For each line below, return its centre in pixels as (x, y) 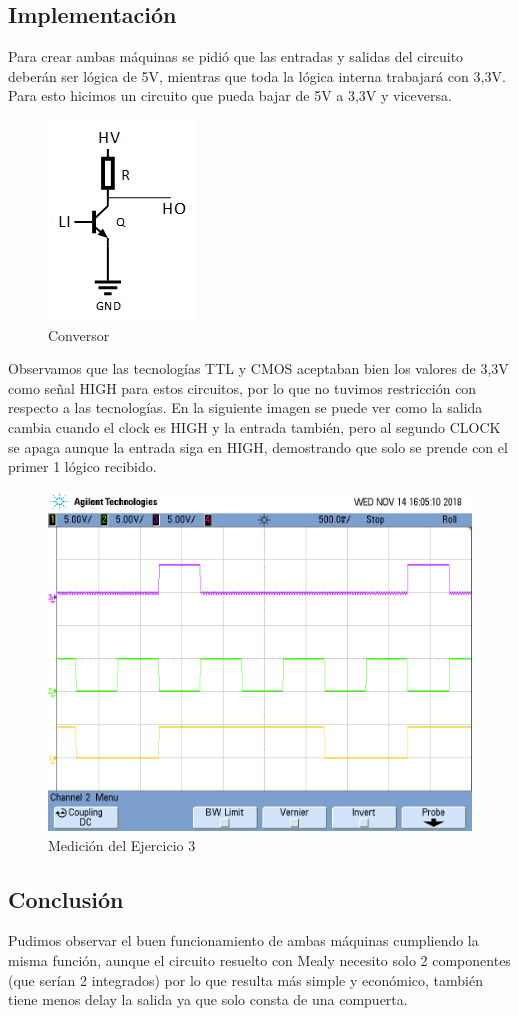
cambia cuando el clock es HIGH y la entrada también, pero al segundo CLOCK (254, 426)
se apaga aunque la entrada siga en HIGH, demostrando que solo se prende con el (258, 446)
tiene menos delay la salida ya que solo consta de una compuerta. (208, 999)
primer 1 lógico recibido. (82, 466)
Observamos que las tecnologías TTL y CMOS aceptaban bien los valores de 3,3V (258, 368)
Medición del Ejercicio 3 (122, 844)
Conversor (79, 334)
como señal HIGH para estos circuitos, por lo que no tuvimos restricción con (242, 387)
